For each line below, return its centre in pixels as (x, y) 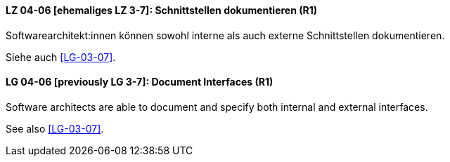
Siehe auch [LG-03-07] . (61, 57)
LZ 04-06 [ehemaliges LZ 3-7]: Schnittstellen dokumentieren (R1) (162, 10)
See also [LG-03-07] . (55, 128)
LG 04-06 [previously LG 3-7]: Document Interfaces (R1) (140, 82)
